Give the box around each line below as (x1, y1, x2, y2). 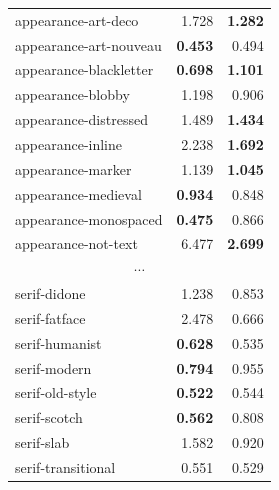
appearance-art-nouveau (15, 34, 162, 55)
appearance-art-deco (15, 9, 139, 30)
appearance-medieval (15, 183, 142, 204)
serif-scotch (15, 407, 83, 428)
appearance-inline (15, 133, 123, 154)
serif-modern (15, 357, 92, 378)
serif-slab (15, 432, 70, 453)
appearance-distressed (15, 109, 148, 130)
